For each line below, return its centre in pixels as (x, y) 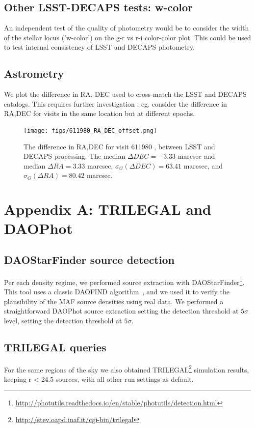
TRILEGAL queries (55, 347)
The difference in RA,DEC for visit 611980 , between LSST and (119, 146)
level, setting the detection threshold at (63, 320)
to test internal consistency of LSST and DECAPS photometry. (99, 47)
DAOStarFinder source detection (89, 259)
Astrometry (34, 73)
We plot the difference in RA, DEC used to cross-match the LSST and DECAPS (125, 94)
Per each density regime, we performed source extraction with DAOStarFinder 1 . (124, 281)
